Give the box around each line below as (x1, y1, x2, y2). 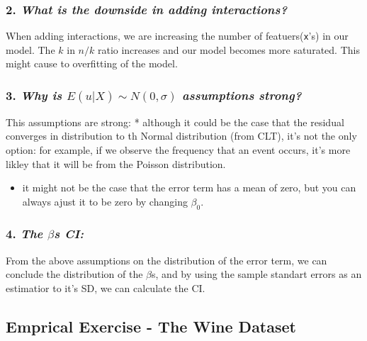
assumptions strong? (182, 86, 302, 104)
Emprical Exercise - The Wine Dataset (6, 315, 296, 337)
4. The (6, 225, 43, 242)
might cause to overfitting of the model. (6, 56, 178, 71)
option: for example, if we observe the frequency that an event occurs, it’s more (6, 142, 351, 157)
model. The (6, 42, 55, 57)
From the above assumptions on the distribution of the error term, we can (6, 252, 327, 267)
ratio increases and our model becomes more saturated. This (97, 42, 360, 57)
